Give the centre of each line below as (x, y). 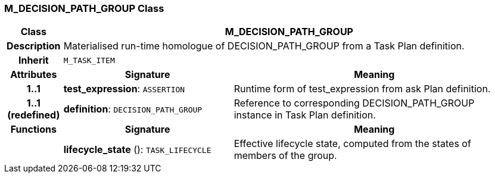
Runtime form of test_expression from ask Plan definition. (362, 89)
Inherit (33, 60)
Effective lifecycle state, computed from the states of (352, 144)
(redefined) (34, 115)
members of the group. (285, 156)
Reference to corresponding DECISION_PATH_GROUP (354, 103)
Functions (33, 129)
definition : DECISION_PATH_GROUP (133, 109)
